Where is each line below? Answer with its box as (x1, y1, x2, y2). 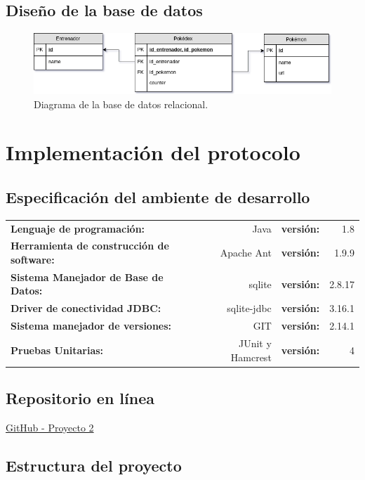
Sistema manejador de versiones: (11, 318, 172, 333)
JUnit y (238, 335, 272, 350)
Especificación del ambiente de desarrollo (6, 186, 310, 208)
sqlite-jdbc (227, 301, 272, 316)
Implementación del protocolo (6, 138, 300, 167)
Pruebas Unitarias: (11, 342, 104, 357)
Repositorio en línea (6, 387, 154, 409)
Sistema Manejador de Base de (11, 269, 164, 284)
